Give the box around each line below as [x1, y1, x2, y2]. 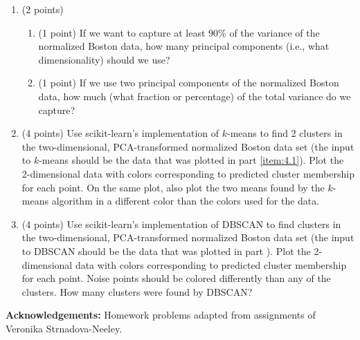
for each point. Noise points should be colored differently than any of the [21, 271, 331, 285]
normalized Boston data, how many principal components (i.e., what [38, 39, 330, 53]
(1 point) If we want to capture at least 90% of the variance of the [38, 25, 320, 39]
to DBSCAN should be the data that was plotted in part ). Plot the [21, 243, 311, 258]
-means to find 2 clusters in [226, 126, 343, 140]
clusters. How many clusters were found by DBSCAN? [21, 284, 253, 299]
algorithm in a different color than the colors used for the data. [51, 193, 320, 208]
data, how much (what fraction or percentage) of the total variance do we [38, 88, 351, 103]
